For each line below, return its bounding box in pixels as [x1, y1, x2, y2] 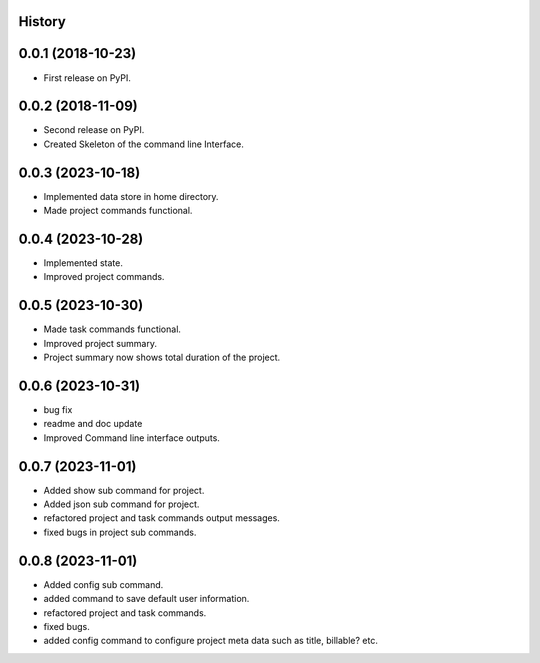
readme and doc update [43, 418, 143, 430]
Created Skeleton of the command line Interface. [43, 138, 244, 150]
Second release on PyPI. [43, 124, 145, 136]
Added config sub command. [43, 578, 164, 590]
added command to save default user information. [43, 593, 250, 605]
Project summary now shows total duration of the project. [43, 351, 281, 364]
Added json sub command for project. [43, 498, 200, 510]
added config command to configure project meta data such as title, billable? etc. [43, 635, 379, 647]
